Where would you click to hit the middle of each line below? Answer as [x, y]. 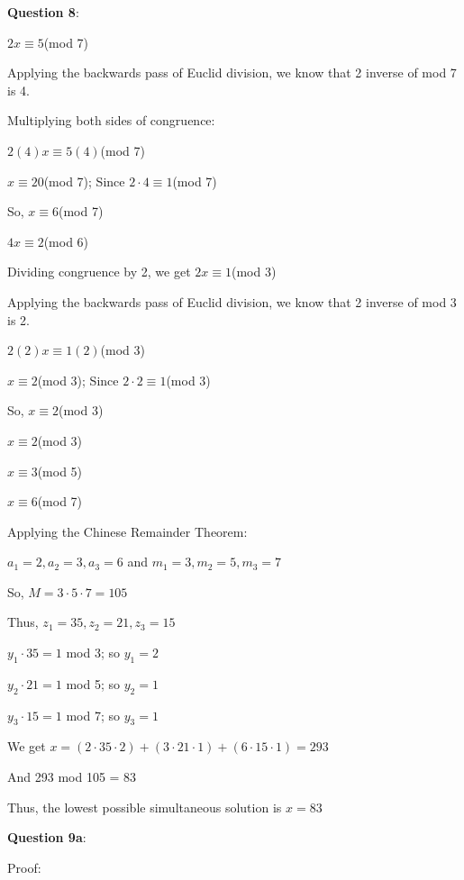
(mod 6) [66, 241]
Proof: [24, 867]
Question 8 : [43, 12]
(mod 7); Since [84, 181]
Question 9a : [47, 837]
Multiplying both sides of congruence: [111, 120]
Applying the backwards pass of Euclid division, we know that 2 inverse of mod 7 [232, 73]
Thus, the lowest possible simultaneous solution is [145, 807]
